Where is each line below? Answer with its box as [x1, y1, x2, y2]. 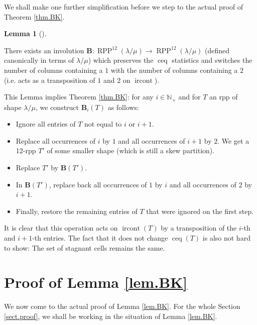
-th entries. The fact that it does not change [32, 232, 168, 243]
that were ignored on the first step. [146, 205, 254, 216]
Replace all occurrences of [16, 135, 96, 146]
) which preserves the [88, 55, 154, 65]
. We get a [217, 135, 249, 146]
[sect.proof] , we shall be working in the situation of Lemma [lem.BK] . [4, 310, 217, 321]
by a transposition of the [161, 223, 237, 233]
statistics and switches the [172, 55, 252, 65]
